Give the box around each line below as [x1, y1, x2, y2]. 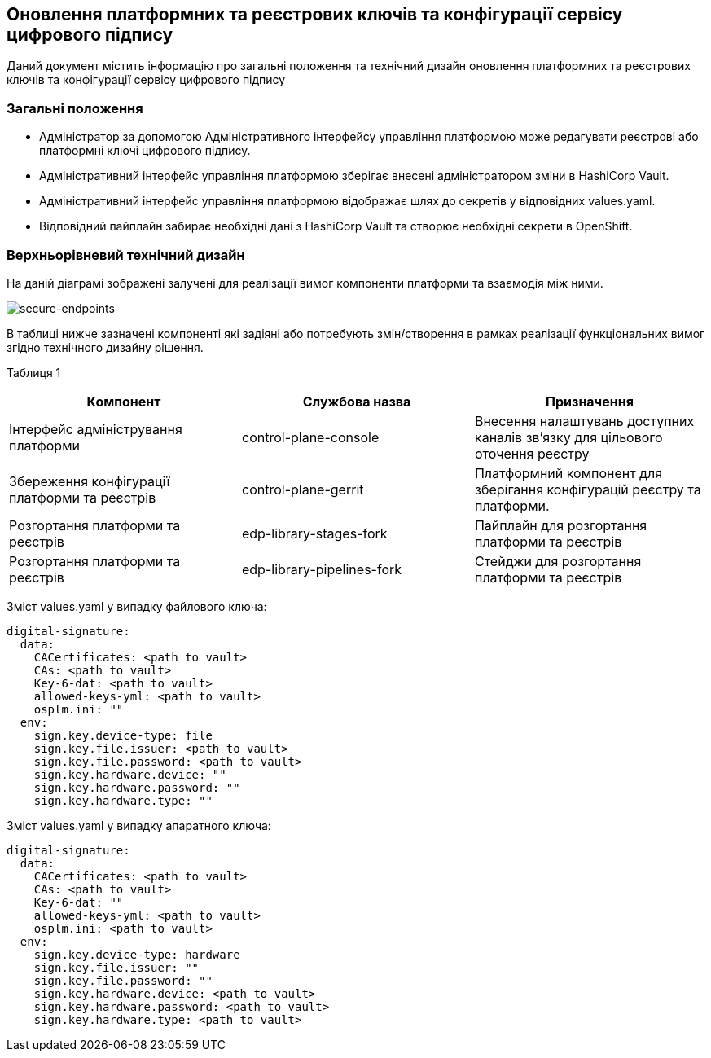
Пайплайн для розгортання [474, 516, 647, 533]
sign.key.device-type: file [33, 728, 213, 742]
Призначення [546, 393, 634, 410]
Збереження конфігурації [9, 472, 170, 489]
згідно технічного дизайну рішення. [7, 340, 204, 354]
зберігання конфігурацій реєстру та [474, 481, 701, 498]
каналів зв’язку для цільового [474, 428, 663, 446]
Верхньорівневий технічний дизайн [7, 246, 245, 263]
